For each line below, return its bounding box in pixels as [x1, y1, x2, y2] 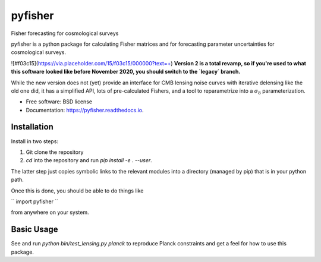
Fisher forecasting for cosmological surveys [11, 30, 119, 37]
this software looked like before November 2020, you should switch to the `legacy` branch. [11, 68, 241, 75]
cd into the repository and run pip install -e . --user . [26, 157, 153, 164]
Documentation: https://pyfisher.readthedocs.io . [26, 106, 144, 113]
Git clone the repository [26, 149, 84, 156]
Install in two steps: [11, 137, 59, 145]
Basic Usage [11, 225, 58, 235]
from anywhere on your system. [11, 209, 89, 216]
